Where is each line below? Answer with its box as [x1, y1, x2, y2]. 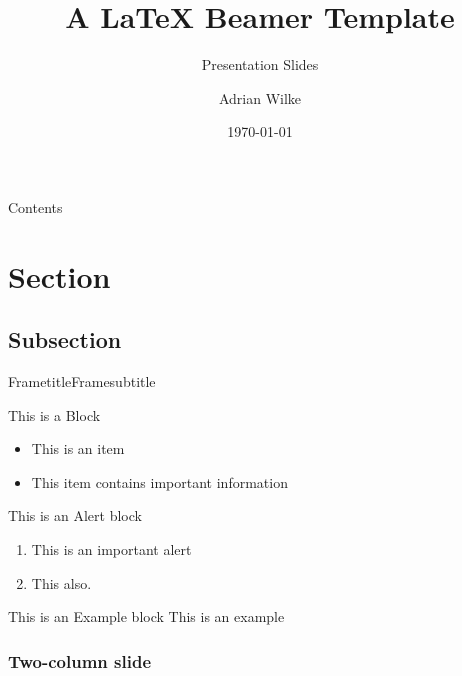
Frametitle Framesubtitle [8, 371, 156, 392]
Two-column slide [8, 648, 152, 673]
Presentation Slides [201, 54, 319, 75]
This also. [31, 572, 92, 593]
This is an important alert [31, 539, 192, 560]
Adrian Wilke [218, 87, 302, 108]
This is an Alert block [8, 505, 142, 526]
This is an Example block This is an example [8, 606, 285, 627]
